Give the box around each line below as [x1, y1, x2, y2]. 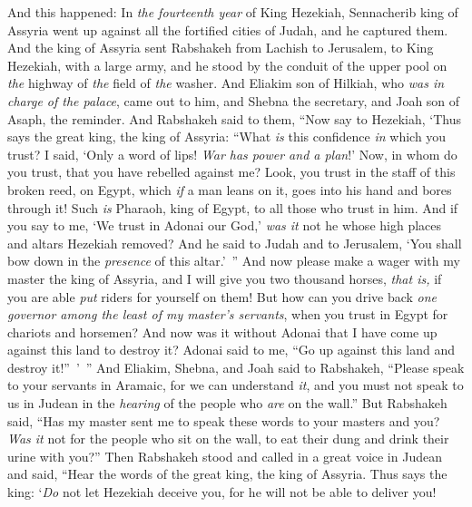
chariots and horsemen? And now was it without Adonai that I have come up [7, 322, 438, 341]
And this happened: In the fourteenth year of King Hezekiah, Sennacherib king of [7, 3, 458, 21]
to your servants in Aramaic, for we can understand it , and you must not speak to [7, 375, 464, 395]
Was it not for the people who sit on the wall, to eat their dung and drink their [7, 429, 449, 448]
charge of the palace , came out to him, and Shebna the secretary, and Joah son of [7, 91, 460, 110]
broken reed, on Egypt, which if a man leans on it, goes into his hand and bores [7, 180, 452, 199]
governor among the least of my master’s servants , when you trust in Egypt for [7, 305, 448, 324]
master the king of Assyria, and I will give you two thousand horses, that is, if [7, 268, 442, 288]
